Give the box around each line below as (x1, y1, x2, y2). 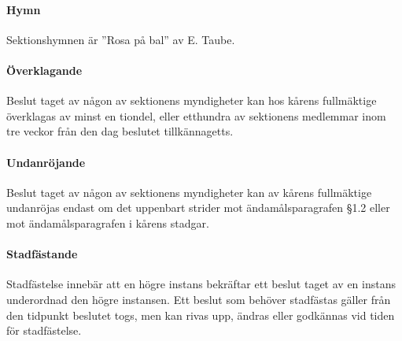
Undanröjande (6, 154, 86, 170)
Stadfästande (6, 246, 78, 262)
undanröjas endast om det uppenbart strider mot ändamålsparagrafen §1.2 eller (6, 199, 390, 216)
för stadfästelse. (6, 322, 82, 339)
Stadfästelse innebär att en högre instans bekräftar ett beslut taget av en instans (6, 276, 396, 292)
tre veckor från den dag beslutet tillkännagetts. (6, 123, 234, 139)
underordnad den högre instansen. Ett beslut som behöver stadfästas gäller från (6, 291, 391, 307)
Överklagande (6, 61, 83, 78)
